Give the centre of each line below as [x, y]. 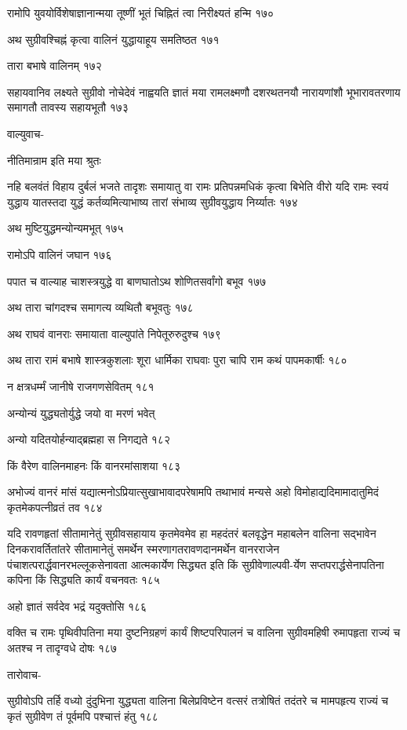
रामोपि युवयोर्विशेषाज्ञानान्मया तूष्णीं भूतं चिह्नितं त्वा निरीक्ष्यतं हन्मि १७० [141, 13]
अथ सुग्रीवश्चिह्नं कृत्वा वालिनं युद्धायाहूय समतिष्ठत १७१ [113, 39]
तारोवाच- [24, 674]
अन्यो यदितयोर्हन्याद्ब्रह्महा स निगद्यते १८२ [89, 439]
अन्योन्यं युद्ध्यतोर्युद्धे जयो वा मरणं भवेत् [81, 412]
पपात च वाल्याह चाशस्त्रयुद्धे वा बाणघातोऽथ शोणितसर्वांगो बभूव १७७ [137, 281]
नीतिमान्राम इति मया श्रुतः [54, 160]
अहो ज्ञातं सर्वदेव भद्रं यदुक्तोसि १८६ [77, 606]
